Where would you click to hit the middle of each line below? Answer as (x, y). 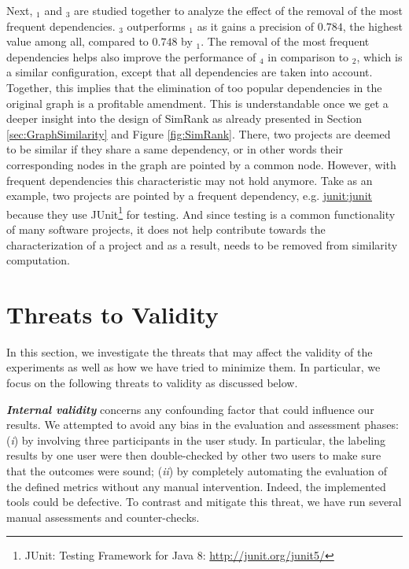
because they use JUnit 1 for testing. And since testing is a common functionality (201, 212)
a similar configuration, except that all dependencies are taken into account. (190, 72)
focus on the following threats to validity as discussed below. (152, 383)
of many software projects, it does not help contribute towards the (166, 229)
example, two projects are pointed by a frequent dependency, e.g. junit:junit (189, 196)
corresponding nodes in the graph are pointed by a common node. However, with (201, 164)
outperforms (156, 26)
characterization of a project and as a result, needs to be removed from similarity (202, 244)
